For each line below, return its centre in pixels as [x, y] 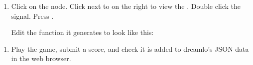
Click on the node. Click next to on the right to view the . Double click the [126, 6]
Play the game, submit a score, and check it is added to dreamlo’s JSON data [130, 49]
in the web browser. [41, 58]
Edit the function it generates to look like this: [82, 32]
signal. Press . [32, 16]
